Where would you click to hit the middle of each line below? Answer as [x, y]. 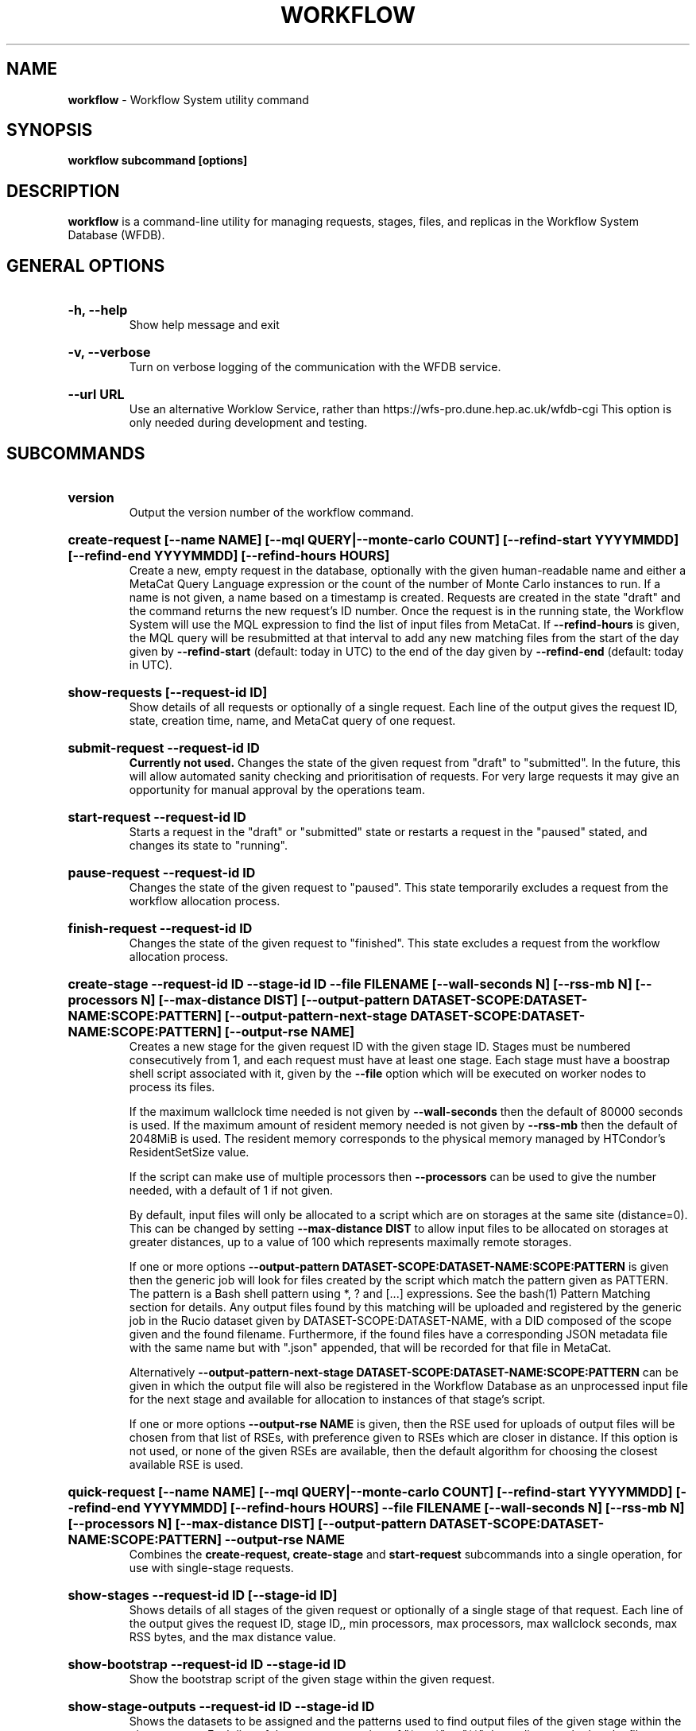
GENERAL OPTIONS [86, 265]
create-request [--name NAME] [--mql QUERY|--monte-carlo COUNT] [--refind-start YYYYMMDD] [373, 539]
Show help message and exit [204, 325]
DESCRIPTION [63, 191]
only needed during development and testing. [248, 423]
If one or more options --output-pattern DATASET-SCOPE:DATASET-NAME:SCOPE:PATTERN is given [399, 1266]
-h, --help [98, 310]
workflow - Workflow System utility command [188, 99]
